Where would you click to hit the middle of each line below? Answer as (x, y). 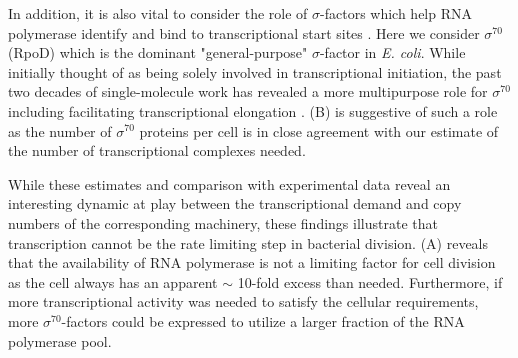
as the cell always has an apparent (113, 281)
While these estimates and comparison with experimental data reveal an (229, 183)
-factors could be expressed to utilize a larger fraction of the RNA (263, 320)
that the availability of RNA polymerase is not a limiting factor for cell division (252, 262)
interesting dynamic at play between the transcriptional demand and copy (235, 203)
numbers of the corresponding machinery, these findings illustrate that (223, 222)
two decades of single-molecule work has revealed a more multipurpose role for (248, 91)
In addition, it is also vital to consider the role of (158, 13)
